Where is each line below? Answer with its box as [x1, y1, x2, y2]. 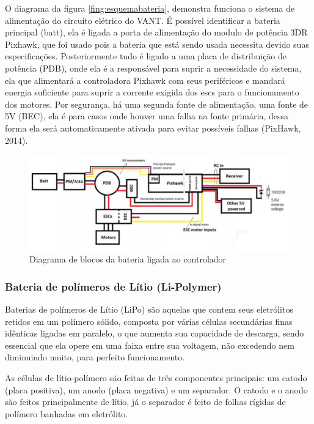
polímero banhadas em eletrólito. [5, 407, 128, 420]
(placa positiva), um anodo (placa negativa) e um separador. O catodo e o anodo [5, 383, 308, 396]
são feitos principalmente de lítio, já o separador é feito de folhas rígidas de [5, 395, 286, 408]
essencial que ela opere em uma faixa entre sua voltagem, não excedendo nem [5, 338, 294, 351]
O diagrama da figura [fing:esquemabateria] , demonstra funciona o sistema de [5, 2, 295, 14]
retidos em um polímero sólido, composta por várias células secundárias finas [5, 314, 293, 327]
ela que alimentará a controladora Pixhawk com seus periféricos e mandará [5, 73, 285, 86]
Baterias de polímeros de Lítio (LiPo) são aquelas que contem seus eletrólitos [5, 303, 293, 316]
